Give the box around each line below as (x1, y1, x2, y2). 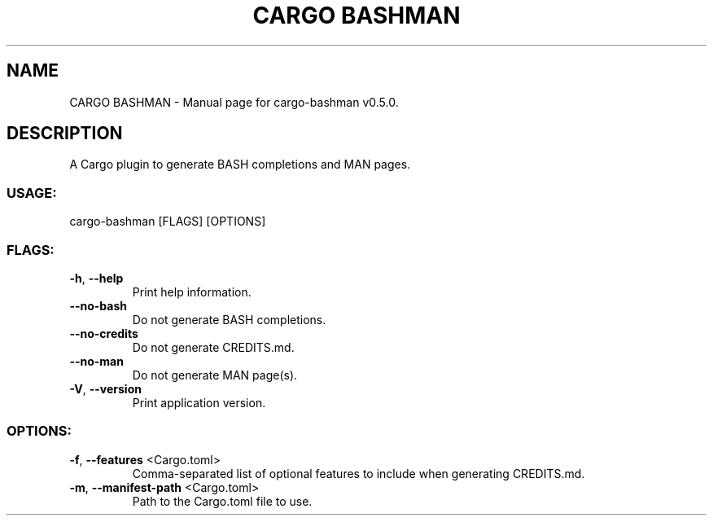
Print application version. (132, 395, 266, 410)
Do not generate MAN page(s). (132, 367, 298, 382)
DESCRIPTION (7, 123, 123, 144)
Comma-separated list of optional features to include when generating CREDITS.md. (132, 466, 585, 480)
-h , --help (69, 270, 124, 285)
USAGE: (7, 184, 57, 201)
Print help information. (132, 284, 252, 299)
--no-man (69, 353, 124, 368)
